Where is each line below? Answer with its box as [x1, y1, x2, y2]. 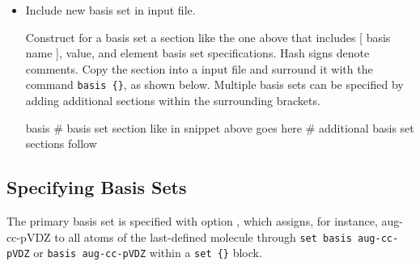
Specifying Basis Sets [6, 175, 187, 200]
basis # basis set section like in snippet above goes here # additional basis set [25, 119, 414, 136]
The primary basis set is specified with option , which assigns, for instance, [6, 213, 378, 230]
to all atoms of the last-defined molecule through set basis [54, 228, 352, 245]
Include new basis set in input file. [25, 2, 196, 18]
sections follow [25, 135, 97, 152]
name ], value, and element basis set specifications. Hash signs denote [25, 44, 370, 61]
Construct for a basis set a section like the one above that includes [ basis [25, 28, 391, 45]
